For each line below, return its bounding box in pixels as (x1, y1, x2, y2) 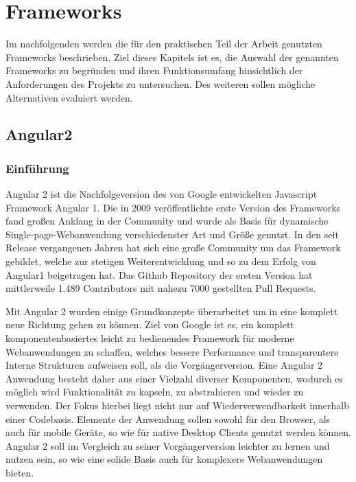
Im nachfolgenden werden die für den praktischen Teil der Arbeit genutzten (5, 36, 322, 51)
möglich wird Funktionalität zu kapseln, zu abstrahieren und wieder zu (5, 385, 304, 399)
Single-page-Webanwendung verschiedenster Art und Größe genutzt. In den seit (5, 227, 339, 241)
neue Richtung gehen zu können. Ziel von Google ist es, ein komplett (5, 317, 294, 332)
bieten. (5, 465, 34, 479)
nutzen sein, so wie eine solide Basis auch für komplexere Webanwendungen (5, 452, 323, 466)
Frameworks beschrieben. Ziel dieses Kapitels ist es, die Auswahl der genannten (5, 49, 339, 64)
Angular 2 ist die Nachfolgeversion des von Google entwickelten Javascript (5, 187, 318, 201)
